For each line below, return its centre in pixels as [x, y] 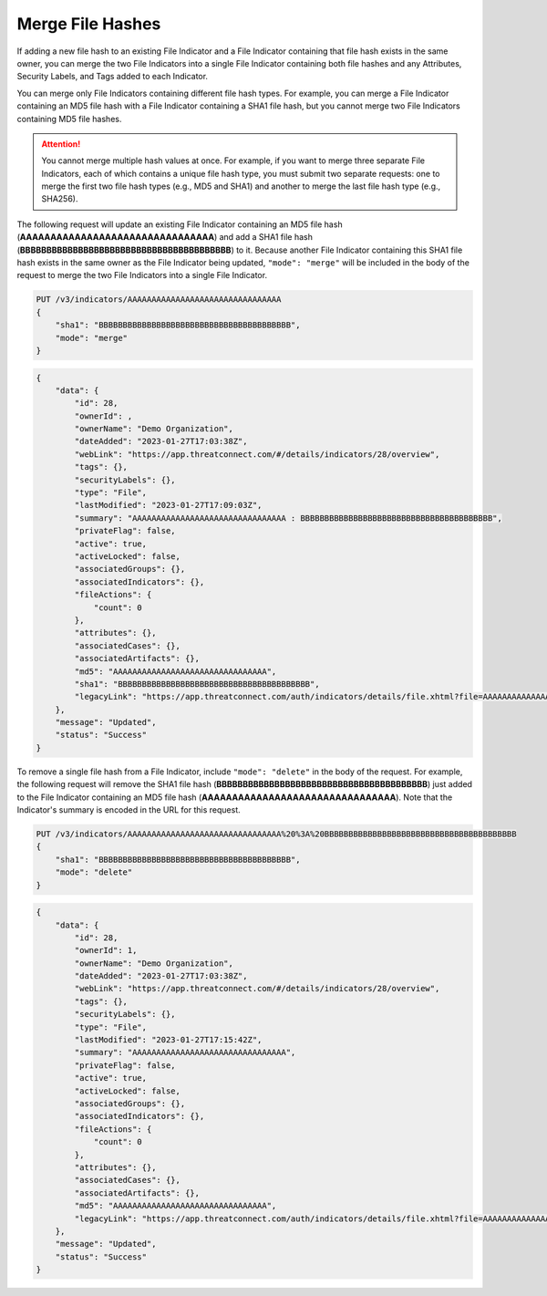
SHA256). [60, 199]
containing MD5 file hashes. [69, 119]
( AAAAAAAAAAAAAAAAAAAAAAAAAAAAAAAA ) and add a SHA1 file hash [165, 237]
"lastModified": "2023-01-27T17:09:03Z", [168, 505]
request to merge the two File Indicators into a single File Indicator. [142, 275]
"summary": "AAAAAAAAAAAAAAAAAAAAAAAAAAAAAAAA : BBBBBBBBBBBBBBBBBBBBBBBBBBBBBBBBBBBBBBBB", [289, 518]
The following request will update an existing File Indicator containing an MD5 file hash [180, 224]
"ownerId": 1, [106, 950]
